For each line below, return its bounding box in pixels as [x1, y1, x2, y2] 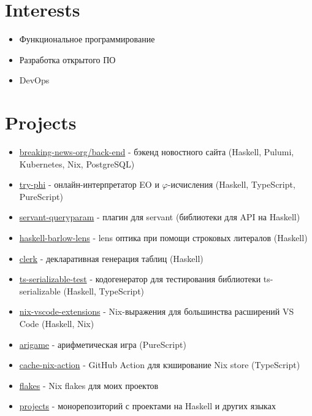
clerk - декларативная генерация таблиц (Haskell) [19, 252, 204, 264]
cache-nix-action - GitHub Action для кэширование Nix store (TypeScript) [19, 358, 300, 371]
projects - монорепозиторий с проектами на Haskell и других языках [19, 399, 276, 412]
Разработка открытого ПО [19, 53, 116, 66]
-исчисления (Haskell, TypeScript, [167, 178, 295, 191]
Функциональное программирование [19, 33, 155, 45]
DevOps [19, 74, 50, 87]
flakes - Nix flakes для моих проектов [19, 379, 159, 391]
